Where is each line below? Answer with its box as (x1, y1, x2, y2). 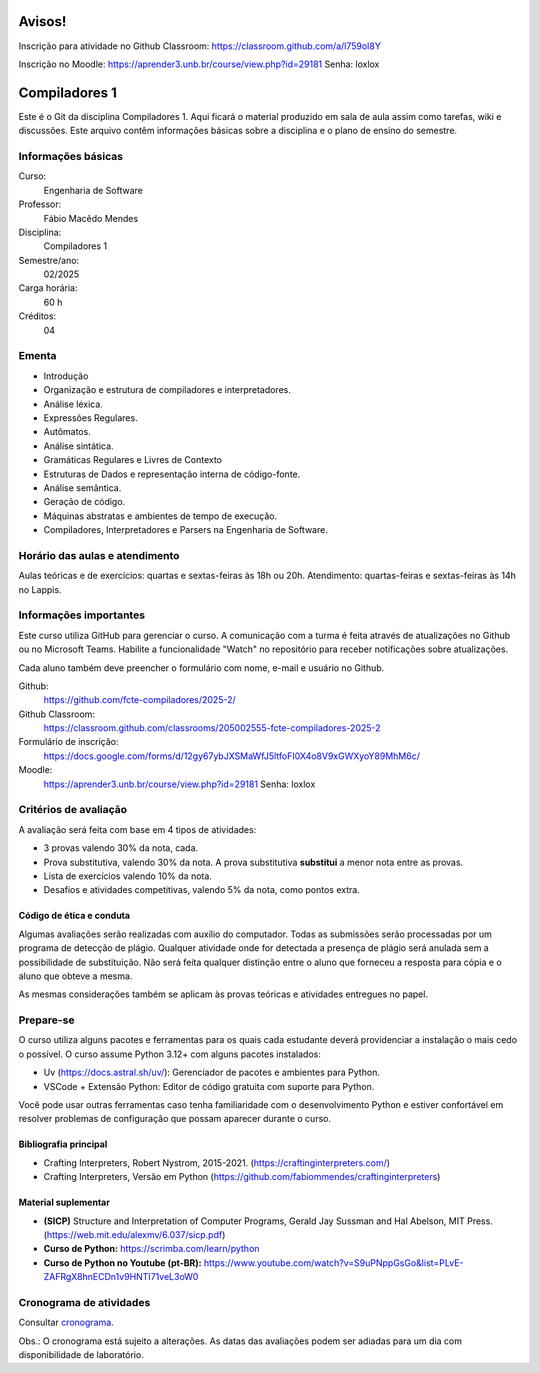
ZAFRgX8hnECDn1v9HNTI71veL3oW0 (43, 1271, 199, 1283)
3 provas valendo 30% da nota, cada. (43, 842, 199, 854)
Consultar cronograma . (18, 1316, 114, 1329)
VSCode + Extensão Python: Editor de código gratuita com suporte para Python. (43, 1080, 375, 1092)
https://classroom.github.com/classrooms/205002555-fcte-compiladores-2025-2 (43, 722, 381, 734)
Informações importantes (18, 608, 145, 622)
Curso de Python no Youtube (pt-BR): (43, 1256, 202, 1269)
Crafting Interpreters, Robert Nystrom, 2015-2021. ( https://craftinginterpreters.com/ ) (43, 1156, 390, 1169)
